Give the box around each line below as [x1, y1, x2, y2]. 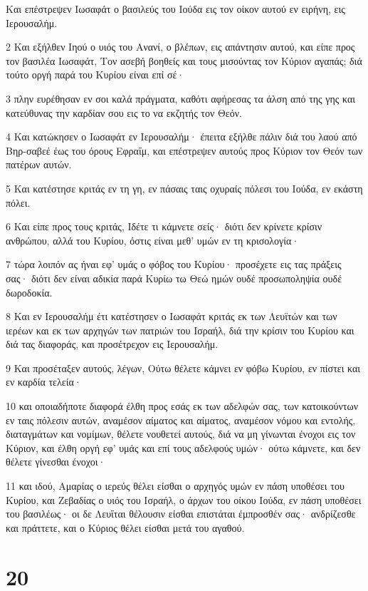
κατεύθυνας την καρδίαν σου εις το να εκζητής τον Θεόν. [6, 105, 242, 120]
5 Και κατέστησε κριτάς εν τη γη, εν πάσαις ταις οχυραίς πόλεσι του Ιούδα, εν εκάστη [6, 180, 363, 195]
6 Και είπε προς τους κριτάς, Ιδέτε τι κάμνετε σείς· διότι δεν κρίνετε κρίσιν [6, 219, 322, 234]
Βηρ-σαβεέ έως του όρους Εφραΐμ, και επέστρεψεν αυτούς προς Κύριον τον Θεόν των [6, 143, 363, 158]
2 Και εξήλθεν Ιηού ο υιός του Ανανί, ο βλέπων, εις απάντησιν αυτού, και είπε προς [6, 39, 355, 54]
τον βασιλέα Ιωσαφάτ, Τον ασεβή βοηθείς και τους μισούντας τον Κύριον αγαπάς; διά [6, 53, 362, 68]
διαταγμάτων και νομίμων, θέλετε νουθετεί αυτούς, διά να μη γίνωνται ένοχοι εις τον [6, 426, 356, 441]
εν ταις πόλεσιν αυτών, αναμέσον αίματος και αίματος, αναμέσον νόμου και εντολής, [6, 412, 356, 427]
